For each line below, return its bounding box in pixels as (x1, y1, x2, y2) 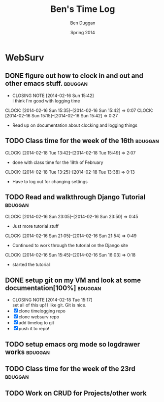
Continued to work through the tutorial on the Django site (12, 243, 128, 249)
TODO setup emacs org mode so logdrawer (5, 340, 140, 349)
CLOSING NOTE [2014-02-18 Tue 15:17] (12, 297, 93, 303)
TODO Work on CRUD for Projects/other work (5, 389, 147, 398)
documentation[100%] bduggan (5, 284, 101, 292)
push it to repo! (18, 326, 50, 332)
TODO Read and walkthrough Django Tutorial (5, 193, 146, 201)
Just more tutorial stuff (12, 223, 59, 229)
